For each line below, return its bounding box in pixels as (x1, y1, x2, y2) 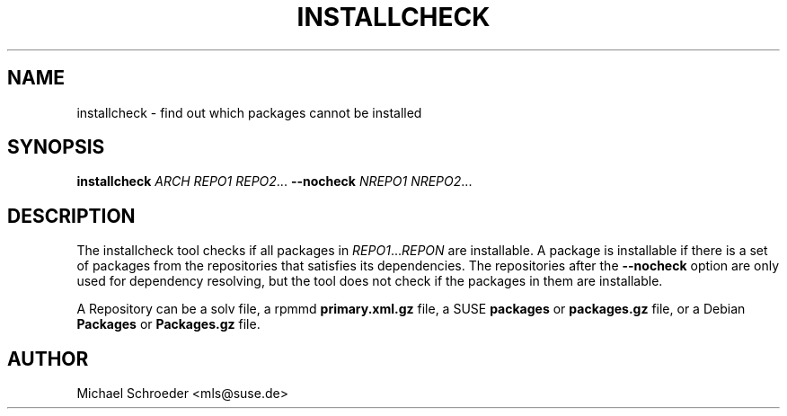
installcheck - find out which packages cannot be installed (76, 104, 422, 120)
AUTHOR (7, 347, 89, 370)
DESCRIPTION (7, 204, 136, 227)
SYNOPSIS (7, 136, 105, 159)
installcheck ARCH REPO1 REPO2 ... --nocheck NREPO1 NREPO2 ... (76, 173, 473, 190)
